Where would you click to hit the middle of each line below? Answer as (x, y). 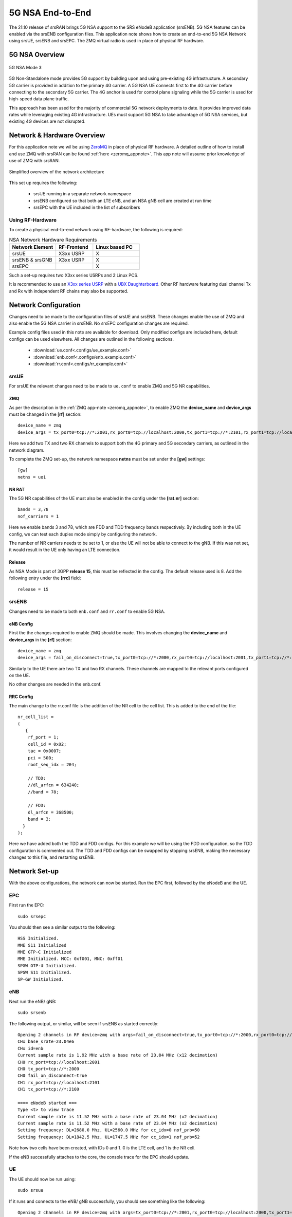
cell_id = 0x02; (47, 744)
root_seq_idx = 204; (52, 765)
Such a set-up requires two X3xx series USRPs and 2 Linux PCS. (74, 276)
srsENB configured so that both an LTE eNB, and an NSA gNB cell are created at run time (122, 201)
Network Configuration (45, 305)
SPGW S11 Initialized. (45, 973)
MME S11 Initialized (42, 945)
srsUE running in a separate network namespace (82, 194)
